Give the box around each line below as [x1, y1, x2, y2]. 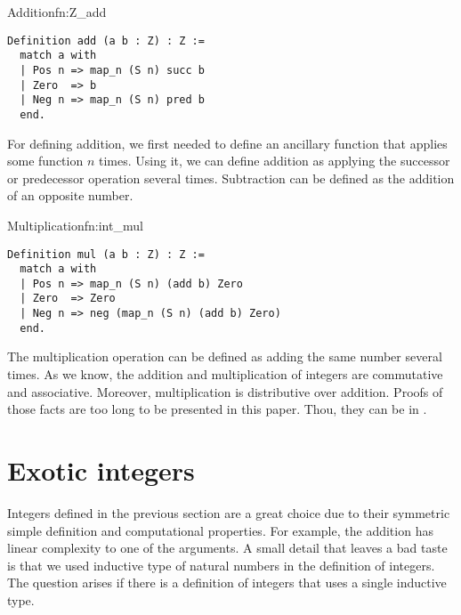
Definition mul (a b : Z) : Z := [7, 247, 205, 261]
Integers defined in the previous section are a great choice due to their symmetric [7, 503, 450, 522]
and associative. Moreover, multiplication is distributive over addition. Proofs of [7, 382, 443, 401]
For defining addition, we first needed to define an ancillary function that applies [7, 134, 448, 152]
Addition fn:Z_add [7, 3, 107, 20]
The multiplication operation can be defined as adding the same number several [7, 347, 442, 366]
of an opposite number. [7, 186, 133, 205]
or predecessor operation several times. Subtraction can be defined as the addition [7, 168, 455, 187]
